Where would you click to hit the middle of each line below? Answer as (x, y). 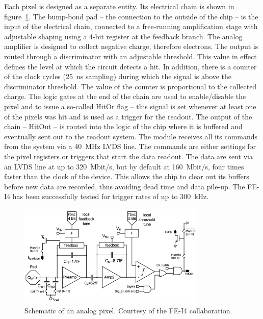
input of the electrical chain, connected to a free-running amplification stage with (131, 26)
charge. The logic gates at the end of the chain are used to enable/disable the (125, 96)
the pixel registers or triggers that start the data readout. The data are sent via (128, 156)
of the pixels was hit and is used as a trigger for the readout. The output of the (128, 116)
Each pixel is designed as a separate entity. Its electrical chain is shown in (119, 6)
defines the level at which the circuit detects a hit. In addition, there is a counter (130, 66)
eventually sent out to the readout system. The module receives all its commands (131, 136)
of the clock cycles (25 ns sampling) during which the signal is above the (118, 76)
